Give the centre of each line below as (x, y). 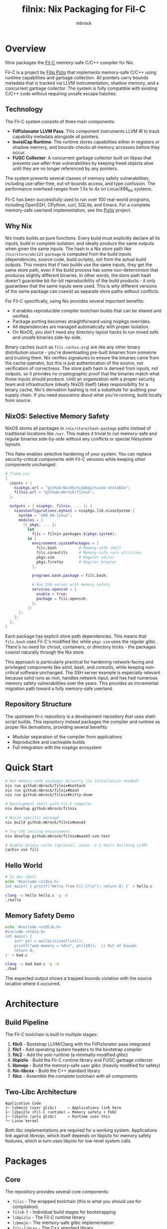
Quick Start (29, 768)
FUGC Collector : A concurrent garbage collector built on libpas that (82, 158)
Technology (24, 110)
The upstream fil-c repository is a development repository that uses (75, 716)
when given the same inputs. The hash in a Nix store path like (68, 249)
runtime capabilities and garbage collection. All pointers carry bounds (77, 77)
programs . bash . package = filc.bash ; (70, 576)
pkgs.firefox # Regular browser (77, 562)
